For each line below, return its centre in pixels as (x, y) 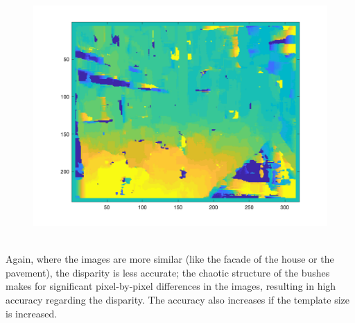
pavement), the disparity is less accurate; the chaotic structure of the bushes (168, 272)
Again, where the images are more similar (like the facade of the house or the (170, 259)
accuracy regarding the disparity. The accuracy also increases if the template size (178, 299)
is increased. (32, 313)
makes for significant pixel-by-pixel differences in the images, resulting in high (171, 286)
